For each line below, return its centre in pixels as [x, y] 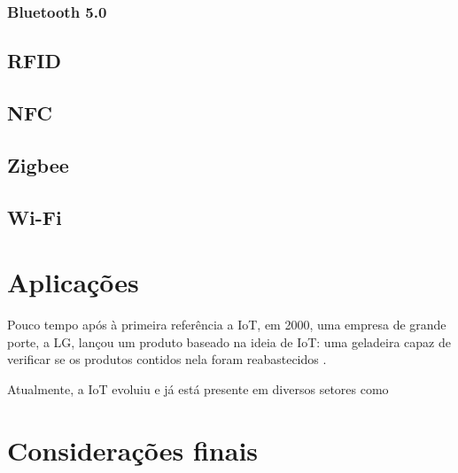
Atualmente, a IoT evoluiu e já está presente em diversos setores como [198, 388]
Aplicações [73, 282]
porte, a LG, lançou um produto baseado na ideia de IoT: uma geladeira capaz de [229, 341]
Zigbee [38, 164]
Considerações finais [133, 450]
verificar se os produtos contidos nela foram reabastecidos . [167, 359]
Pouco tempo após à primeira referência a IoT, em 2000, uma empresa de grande [227, 325]
